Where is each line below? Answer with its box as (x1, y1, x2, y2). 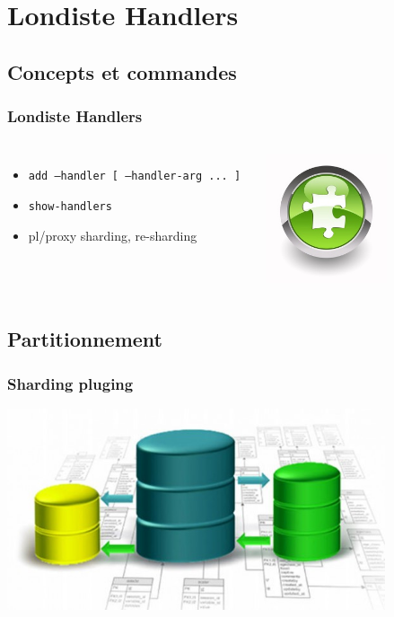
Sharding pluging (7, 372, 134, 394)
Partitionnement (7, 325, 162, 353)
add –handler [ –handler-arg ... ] (28, 170, 241, 183)
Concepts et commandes (7, 57, 237, 85)
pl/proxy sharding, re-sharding (28, 225, 197, 244)
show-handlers (28, 200, 112, 214)
